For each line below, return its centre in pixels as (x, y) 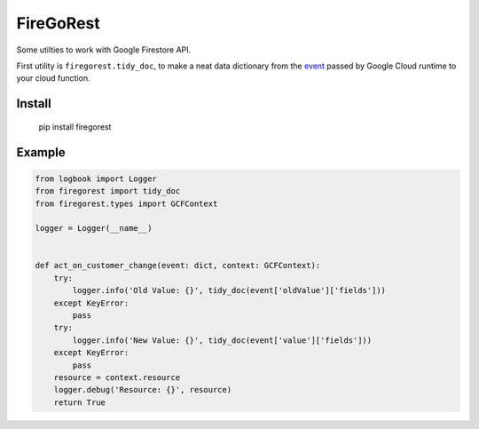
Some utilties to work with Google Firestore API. (104, 50)
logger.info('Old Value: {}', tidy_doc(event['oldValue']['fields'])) (229, 290)
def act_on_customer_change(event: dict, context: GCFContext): (178, 266)
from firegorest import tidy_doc (108, 191)
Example (41, 152)
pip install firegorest (75, 127)
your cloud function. (53, 78)
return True (80, 402)
